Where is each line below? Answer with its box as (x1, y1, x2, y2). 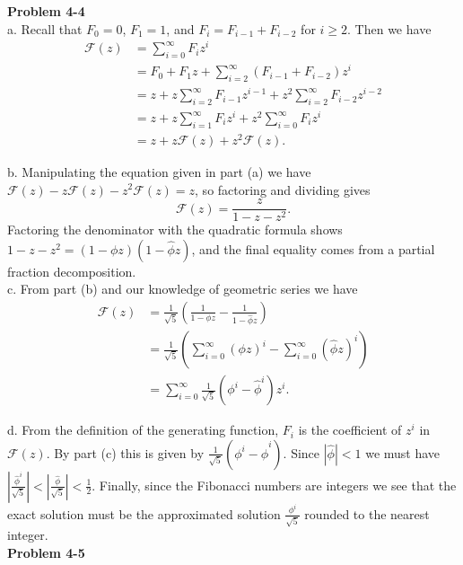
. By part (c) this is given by (46, 443, 205, 462)
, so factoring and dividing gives (195, 180, 371, 199)
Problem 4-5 (7, 543, 85, 561)
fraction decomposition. (7, 261, 136, 280)
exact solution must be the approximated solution (7, 504, 281, 523)
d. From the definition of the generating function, (7, 420, 279, 439)
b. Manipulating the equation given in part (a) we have (7, 162, 311, 181)
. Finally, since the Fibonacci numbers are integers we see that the (92, 475, 457, 494)
